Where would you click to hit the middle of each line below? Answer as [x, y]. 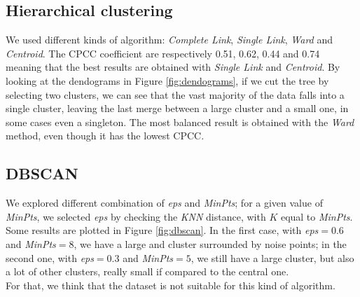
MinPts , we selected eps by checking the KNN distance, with [136, 216]
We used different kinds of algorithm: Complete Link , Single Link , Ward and [169, 40]
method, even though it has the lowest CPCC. [105, 136]
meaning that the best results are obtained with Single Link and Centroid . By [173, 67]
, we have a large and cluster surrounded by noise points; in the [210, 243]
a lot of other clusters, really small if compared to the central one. [147, 271]
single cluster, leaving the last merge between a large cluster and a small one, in [177, 108]
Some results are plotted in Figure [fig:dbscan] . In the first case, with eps [162, 230]
